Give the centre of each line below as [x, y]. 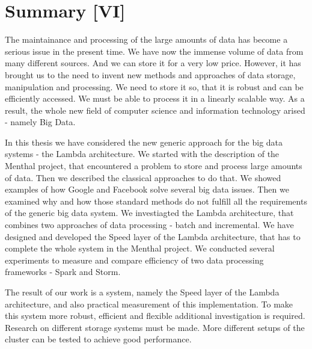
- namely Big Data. [40, 122]
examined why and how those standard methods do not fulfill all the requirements [156, 201]
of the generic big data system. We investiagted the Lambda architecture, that [149, 213]
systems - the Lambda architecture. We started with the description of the [142, 154]
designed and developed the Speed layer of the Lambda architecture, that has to [153, 236]
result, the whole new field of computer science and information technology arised [155, 110]
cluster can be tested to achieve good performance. [98, 339]
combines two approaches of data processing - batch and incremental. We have [149, 225]
